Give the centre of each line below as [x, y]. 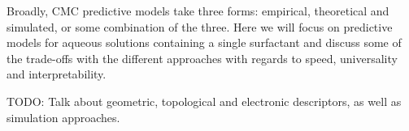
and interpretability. [57, 74]
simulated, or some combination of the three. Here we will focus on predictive [200, 26]
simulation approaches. [63, 117]
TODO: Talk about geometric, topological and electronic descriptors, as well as [204, 101]
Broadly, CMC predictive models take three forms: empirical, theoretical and [198, 11]
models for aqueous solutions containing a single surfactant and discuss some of [204, 42]
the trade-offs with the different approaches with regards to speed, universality [202, 58]
